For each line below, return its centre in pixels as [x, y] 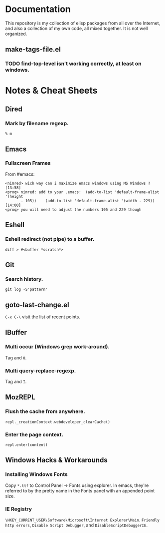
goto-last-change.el [37, 305]
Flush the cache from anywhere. [45, 411]
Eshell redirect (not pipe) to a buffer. [50, 239]
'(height [14, 196]
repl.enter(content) [27, 445]
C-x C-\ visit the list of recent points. [43, 317]
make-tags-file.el [33, 49]
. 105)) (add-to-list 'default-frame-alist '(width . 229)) [88, 201]
